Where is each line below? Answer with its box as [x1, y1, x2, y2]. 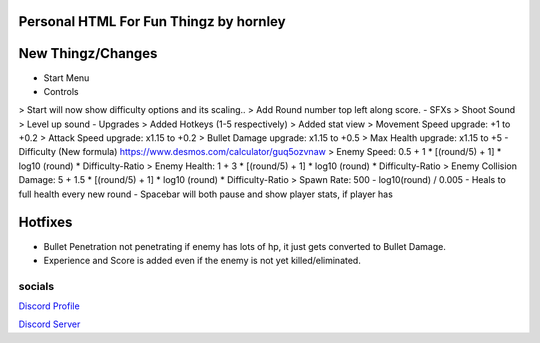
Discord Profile [18, 300, 80, 312]
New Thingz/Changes [18, 45, 158, 62]
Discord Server [18, 318, 81, 330]
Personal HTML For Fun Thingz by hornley [18, 13, 286, 30]
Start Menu [43, 71, 90, 84]
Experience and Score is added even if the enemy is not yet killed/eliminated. [43, 254, 362, 266]
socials [18, 279, 55, 293]
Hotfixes [18, 214, 73, 231]
